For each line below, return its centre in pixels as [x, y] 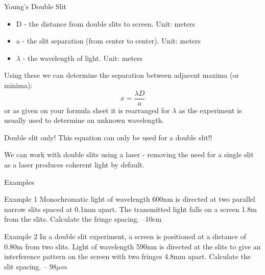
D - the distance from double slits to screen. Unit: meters [106, 23]
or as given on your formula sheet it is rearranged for [87, 110]
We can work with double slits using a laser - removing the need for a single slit [129, 154]
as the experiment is [210, 110]
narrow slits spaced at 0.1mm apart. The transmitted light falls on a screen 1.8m [130, 209]
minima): [18, 85]
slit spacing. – [26, 266]
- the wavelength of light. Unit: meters [83, 58]
